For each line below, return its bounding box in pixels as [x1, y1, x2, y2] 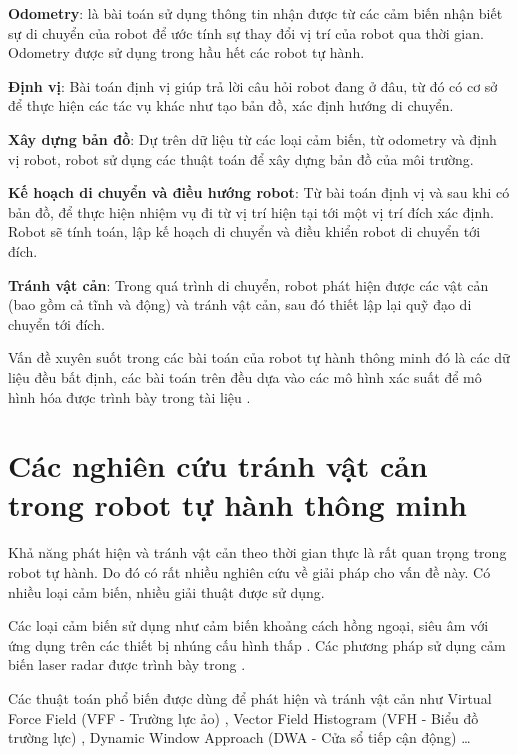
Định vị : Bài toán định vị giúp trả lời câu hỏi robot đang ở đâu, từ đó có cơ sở [8, 75, 498, 96]
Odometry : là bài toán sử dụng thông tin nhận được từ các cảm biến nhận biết [8, 3, 503, 23]
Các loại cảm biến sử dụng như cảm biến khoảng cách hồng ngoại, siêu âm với [8, 615, 489, 636]
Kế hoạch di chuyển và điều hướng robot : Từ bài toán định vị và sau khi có [8, 182, 510, 203]
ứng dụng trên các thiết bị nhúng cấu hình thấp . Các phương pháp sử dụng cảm [8, 634, 506, 655]
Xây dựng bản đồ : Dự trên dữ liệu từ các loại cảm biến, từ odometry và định [8, 128, 497, 149]
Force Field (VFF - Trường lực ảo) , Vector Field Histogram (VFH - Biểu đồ [8, 707, 479, 728]
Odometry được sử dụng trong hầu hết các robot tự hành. [8, 42, 365, 63]
